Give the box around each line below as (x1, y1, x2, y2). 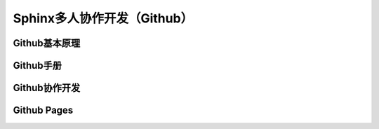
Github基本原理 (13, 37, 81, 49)
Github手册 (13, 60, 62, 72)
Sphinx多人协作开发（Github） (13, 11, 194, 26)
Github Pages (13, 104, 74, 116)
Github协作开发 (13, 82, 81, 94)
